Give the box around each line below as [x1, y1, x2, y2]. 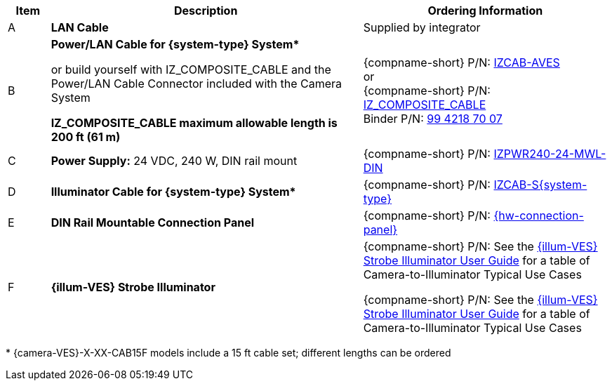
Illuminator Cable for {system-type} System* [51, 185, 296, 199]
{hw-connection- [493, 208, 584, 222]
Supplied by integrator [363, 20, 481, 34]
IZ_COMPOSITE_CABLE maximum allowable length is [51, 116, 338, 130]
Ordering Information [427, 4, 543, 18]
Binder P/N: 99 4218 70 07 [363, 112, 503, 126]
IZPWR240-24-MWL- [493, 147, 606, 161]
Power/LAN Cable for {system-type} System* [51, 37, 300, 51]
